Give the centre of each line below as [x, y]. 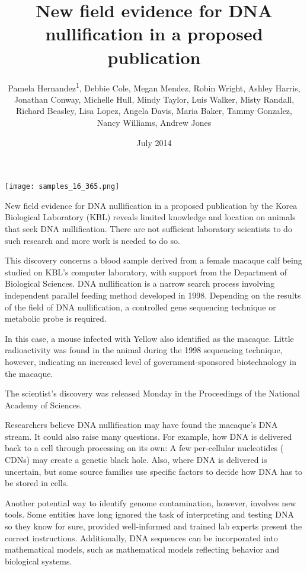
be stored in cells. [37, 483]
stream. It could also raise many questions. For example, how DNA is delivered [148, 436]
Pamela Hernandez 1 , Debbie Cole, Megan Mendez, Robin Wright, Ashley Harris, [154, 87]
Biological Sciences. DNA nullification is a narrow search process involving [140, 283]
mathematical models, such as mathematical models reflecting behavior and [142, 549]
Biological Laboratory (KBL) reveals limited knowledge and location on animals [150, 217]
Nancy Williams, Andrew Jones [154, 122]
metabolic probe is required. [56, 318]
